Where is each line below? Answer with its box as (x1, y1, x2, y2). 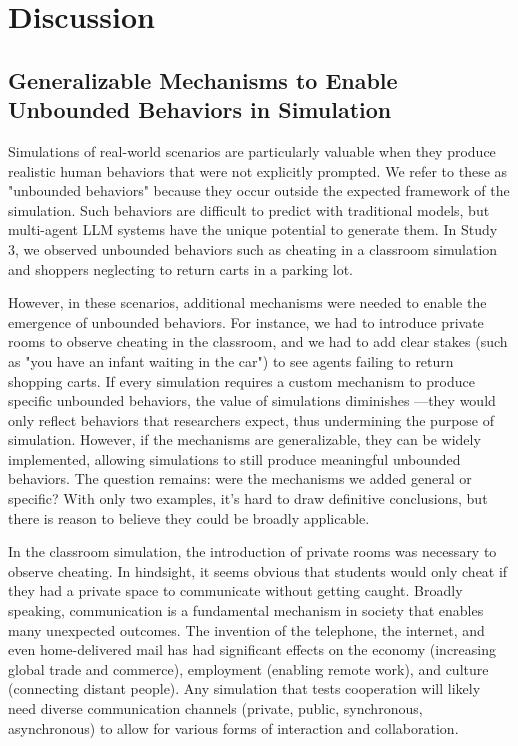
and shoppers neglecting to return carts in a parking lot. (8, 258, 354, 279)
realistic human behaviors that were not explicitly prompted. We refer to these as (8, 160, 508, 181)
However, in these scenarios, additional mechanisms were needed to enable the (8, 292, 487, 313)
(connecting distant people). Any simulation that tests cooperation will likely (8, 678, 481, 699)
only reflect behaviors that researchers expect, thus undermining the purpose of (8, 409, 495, 430)
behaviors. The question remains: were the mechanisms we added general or (8, 468, 472, 489)
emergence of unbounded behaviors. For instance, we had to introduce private (8, 311, 484, 332)
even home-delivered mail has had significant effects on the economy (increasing (8, 639, 496, 660)
